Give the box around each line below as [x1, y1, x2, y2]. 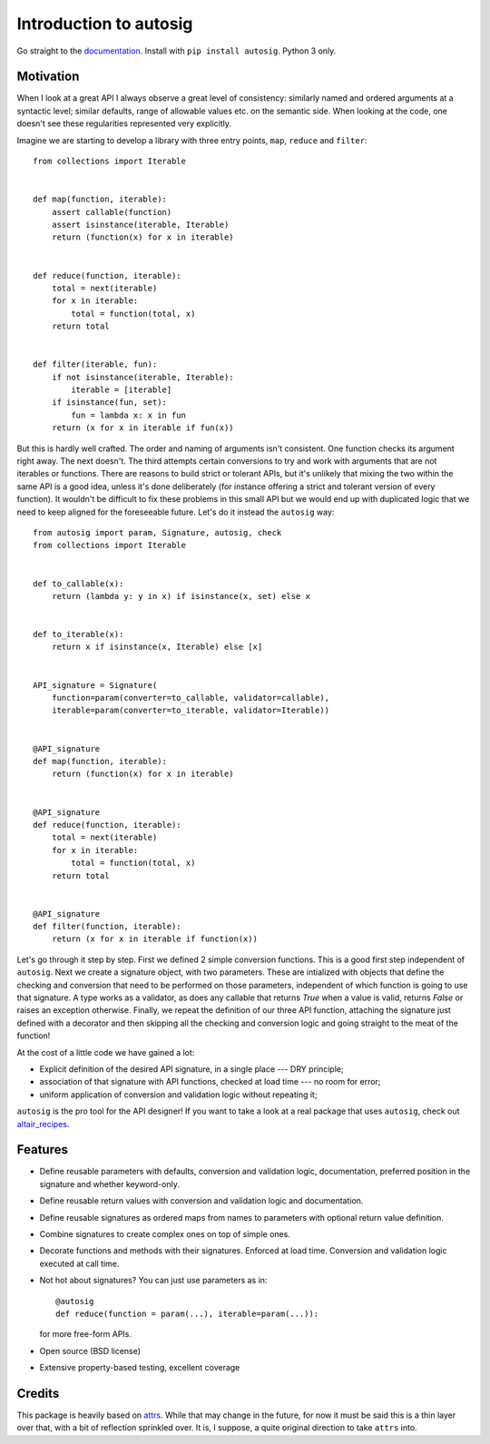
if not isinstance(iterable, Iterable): [51, 372, 235, 382]
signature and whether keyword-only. [39, 1178, 181, 1189]
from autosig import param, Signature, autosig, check [33, 527, 282, 537]
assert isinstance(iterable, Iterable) [51, 219, 230, 230]
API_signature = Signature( [33, 680, 158, 690]
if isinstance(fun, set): [51, 398, 168, 408]
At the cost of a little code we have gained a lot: [16, 1046, 195, 1057]
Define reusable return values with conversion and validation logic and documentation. [39, 1195, 364, 1206]
